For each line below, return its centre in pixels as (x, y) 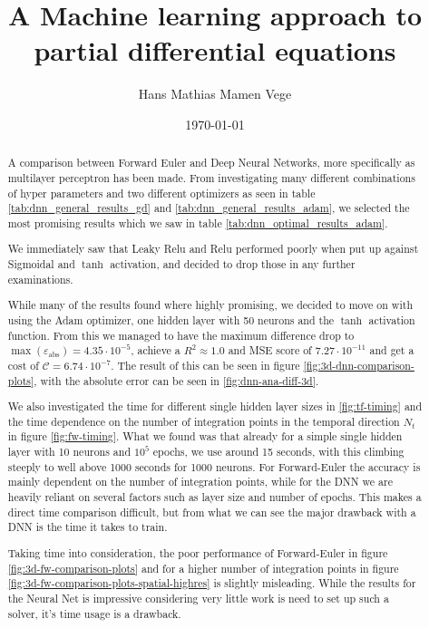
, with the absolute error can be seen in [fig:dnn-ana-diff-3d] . (176, 380)
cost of (23, 365)
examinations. (40, 279)
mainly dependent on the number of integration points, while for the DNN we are (200, 482)
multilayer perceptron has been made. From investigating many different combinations (211, 177)
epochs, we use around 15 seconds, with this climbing (278, 452)
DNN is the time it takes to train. (88, 527)
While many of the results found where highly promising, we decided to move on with (210, 305)
